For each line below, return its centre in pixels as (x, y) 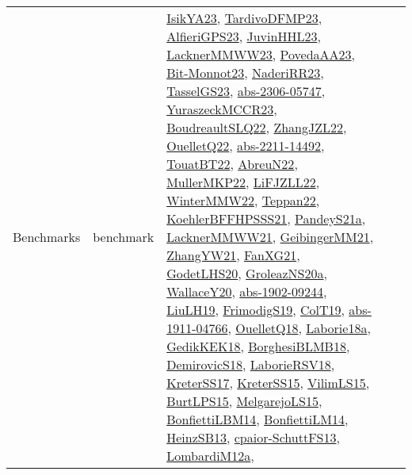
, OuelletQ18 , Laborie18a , (299, 328)
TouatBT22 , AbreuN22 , (232, 164)
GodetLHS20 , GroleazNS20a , (247, 273)
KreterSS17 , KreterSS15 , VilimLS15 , (268, 383)
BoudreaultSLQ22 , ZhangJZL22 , (257, 127)
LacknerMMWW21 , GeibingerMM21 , (270, 237)
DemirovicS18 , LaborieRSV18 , (251, 364)
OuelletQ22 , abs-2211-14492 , (246, 146)
